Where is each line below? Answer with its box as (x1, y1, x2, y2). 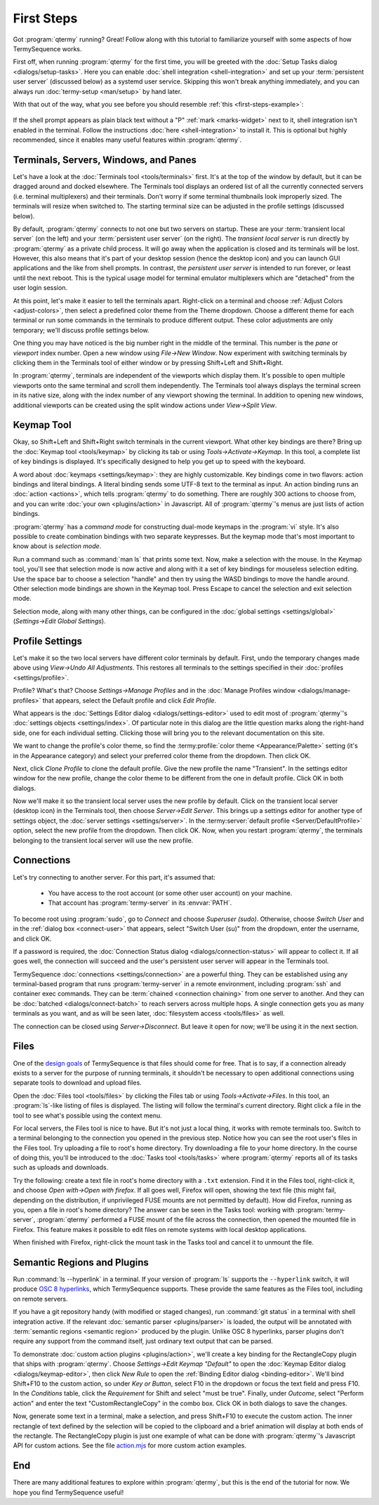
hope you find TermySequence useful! (13, 1488, 124, 1497)
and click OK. (13, 934, 52, 943)
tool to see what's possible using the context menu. (13, 1111, 163, 1120)
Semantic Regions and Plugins (13, 1257, 149, 1268)
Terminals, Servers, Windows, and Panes (13, 154, 197, 166)
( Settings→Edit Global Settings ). (13, 617, 106, 625)
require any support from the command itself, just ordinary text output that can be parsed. (13, 1337, 273, 1346)
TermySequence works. (13, 44, 82, 53)
